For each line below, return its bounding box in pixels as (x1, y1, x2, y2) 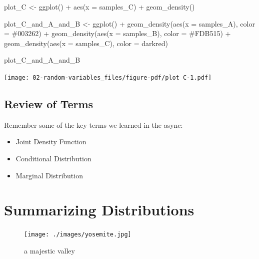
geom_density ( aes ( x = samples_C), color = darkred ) (4, 38, 168, 48)
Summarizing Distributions (4, 199, 194, 220)
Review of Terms (4, 96, 93, 112)
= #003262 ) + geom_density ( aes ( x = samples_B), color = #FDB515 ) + (4, 28, 231, 39)
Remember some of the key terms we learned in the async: (4, 119, 183, 130)
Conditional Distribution (15, 153, 91, 164)
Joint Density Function (15, 136, 86, 147)
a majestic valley (24, 245, 75, 255)
